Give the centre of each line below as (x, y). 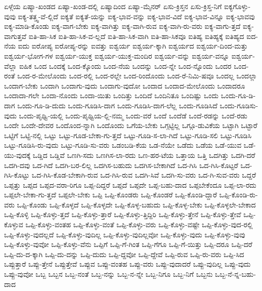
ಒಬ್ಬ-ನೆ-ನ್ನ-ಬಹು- (235, 274)
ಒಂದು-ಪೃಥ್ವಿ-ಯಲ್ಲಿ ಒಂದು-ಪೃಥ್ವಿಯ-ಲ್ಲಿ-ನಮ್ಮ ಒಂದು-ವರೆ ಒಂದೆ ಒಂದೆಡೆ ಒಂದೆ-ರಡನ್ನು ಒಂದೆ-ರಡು (133, 115)
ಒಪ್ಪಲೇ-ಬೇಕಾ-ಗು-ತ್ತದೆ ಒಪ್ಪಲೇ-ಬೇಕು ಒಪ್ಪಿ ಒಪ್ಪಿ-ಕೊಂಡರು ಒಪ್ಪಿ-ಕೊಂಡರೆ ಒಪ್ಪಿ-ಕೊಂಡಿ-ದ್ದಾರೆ (111, 195)
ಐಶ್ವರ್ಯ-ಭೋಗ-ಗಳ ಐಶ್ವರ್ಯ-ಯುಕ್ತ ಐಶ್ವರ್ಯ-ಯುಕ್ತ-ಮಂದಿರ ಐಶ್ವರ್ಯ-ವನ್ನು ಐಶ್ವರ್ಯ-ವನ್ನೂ (117, 55)
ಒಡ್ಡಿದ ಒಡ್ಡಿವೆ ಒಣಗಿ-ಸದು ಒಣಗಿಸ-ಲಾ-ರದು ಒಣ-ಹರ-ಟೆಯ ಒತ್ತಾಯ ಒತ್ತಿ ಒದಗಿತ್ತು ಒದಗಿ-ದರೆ (144, 155)
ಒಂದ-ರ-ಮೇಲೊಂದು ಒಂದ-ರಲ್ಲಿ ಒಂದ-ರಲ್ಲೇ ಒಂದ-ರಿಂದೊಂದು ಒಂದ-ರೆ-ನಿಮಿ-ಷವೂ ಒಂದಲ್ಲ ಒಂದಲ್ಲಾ (137, 76)
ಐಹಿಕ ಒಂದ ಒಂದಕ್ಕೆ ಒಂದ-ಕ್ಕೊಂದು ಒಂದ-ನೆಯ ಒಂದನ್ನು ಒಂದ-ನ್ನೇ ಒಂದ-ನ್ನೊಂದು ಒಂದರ (125, 66)
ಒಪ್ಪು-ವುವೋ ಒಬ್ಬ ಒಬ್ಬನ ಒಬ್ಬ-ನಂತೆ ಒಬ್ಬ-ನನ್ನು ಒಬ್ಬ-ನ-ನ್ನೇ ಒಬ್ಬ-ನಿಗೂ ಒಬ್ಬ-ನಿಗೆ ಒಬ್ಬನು (108, 274)
